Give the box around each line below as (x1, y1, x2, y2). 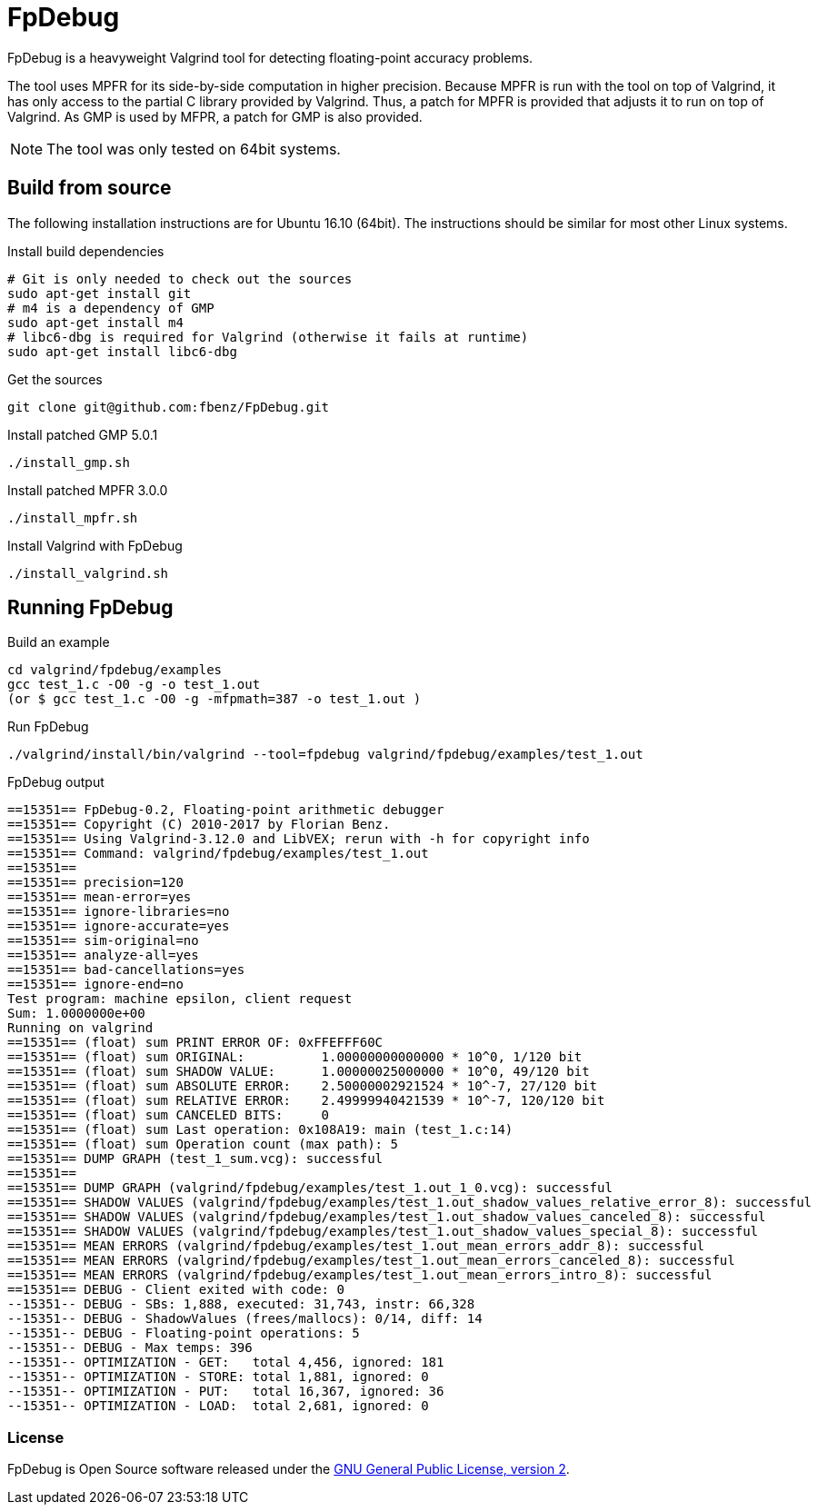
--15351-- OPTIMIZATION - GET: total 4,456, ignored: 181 (7, 1355, 444, 1370)
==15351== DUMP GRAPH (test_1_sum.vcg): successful (7, 1151, 384, 1167)
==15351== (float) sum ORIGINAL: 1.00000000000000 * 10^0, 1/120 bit (7, 1049, 583, 1065)
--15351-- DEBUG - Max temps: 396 (7, 1340, 253, 1356)
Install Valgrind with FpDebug (7, 537, 183, 553)
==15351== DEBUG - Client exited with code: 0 (7, 1282, 344, 1298)
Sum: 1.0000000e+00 (7, 1006, 145, 1021)
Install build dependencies (7, 243, 165, 259)
